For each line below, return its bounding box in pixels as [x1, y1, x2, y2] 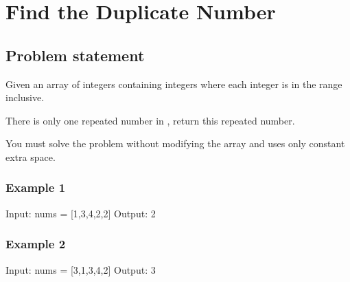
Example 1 [5, 179, 66, 196]
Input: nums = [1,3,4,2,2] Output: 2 [5, 206, 156, 220]
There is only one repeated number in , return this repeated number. [5, 113, 295, 127]
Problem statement [5, 44, 145, 65]
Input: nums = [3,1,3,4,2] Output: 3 [5, 262, 156, 276]
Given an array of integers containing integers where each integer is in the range [5, 76, 342, 91]
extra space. [5, 149, 56, 164]
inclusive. [5, 90, 45, 105]
